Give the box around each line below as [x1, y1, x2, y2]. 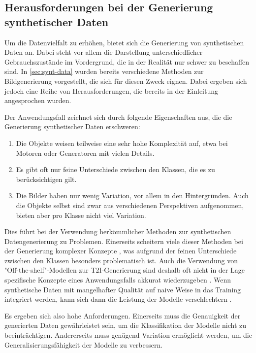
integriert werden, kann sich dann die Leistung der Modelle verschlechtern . [4, 294, 232, 304]
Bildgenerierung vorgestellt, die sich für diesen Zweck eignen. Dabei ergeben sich [4, 75, 247, 86]
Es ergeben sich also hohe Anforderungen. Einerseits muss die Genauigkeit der [4, 310, 241, 320]
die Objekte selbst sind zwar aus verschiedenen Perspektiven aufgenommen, [16, 200, 244, 210]
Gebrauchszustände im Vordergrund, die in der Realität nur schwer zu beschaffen [4, 56, 250, 67]
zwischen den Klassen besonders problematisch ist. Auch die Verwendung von [4, 255, 238, 265]
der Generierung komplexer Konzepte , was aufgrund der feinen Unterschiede [4, 246, 237, 256]
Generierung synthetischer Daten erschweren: [4, 121, 140, 132]
